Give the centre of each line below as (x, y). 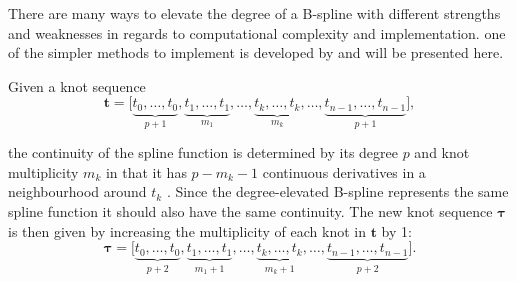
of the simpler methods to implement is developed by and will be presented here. (256, 52)
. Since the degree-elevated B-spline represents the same (337, 191)
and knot (442, 152)
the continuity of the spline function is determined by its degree (203, 152)
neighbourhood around (77, 191)
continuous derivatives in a (344, 171)
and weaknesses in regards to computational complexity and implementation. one (257, 32)
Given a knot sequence (77, 85)
